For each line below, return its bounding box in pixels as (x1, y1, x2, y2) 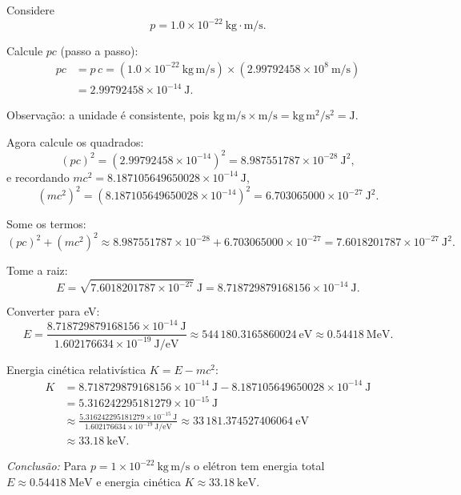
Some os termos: (6, 215, 86, 232)
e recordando (6, 168, 70, 185)
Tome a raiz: (6, 262, 68, 279)
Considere (6, 2, 55, 18)
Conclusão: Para (6, 457, 87, 474)
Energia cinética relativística (6, 360, 146, 377)
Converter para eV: (6, 303, 100, 320)
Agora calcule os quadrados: (6, 133, 144, 150)
